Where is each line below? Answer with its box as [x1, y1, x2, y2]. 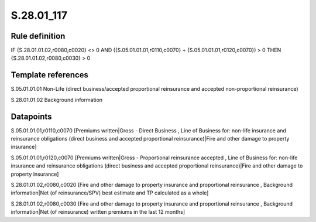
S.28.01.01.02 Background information [11, 96, 102, 103]
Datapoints [11, 111, 52, 121]
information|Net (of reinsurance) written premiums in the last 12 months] [11, 209, 186, 216]
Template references [11, 70, 89, 80]
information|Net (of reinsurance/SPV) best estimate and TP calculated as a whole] [11, 189, 209, 196]
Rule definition [11, 31, 66, 41]
